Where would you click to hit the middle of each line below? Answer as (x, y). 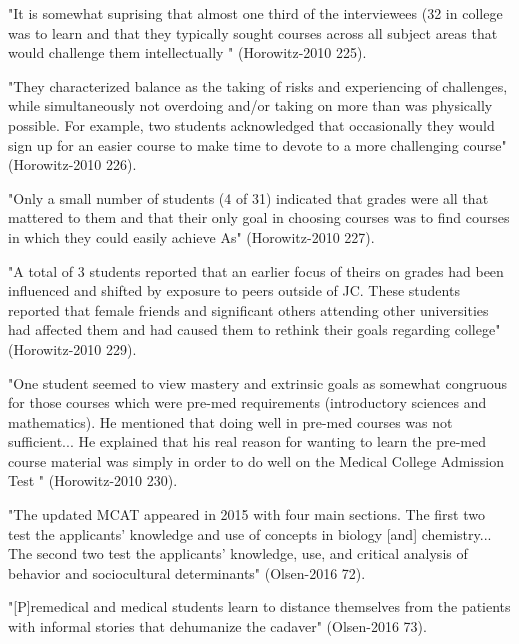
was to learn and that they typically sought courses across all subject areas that (253, 32)
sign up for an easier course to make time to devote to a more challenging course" (257, 144)
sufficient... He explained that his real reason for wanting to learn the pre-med (247, 441)
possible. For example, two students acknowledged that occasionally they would (251, 124)
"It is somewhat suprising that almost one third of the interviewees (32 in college (255, 13)
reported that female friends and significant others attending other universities (248, 309)
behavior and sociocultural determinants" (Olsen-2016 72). (187, 572)
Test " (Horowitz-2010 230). (93, 480)
